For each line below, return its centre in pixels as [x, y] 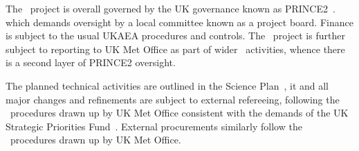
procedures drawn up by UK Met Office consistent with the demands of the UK [179, 113]
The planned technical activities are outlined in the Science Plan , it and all [167, 85]
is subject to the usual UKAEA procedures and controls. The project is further [175, 36]
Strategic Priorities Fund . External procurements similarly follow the [154, 126]
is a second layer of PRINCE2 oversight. [91, 62]
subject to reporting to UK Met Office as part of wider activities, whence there [175, 49]
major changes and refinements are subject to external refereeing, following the [173, 99]
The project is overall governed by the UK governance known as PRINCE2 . [171, 8]
